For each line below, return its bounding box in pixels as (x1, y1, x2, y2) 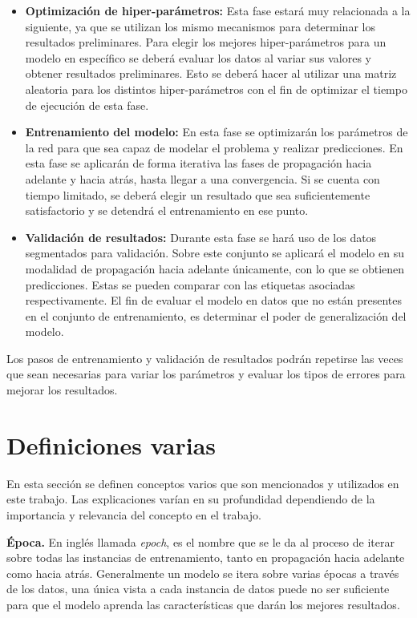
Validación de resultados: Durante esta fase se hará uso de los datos (25, 228, 377, 245)
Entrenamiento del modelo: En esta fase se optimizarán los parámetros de (25, 123, 408, 140)
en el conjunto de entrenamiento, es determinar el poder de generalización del (25, 307, 407, 324)
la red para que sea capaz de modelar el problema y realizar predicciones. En (25, 139, 403, 156)
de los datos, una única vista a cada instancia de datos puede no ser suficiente (6, 580, 390, 597)
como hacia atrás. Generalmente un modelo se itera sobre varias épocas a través (6, 564, 399, 581)
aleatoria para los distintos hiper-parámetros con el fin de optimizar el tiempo (25, 80, 407, 97)
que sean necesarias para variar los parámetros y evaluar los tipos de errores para (6, 366, 406, 382)
